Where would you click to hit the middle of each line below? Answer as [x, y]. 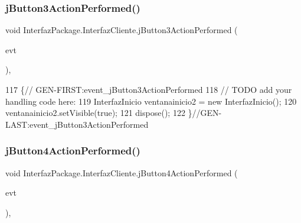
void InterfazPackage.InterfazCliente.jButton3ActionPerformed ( [122, 30]
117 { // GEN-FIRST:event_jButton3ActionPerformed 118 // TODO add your [149, 89]
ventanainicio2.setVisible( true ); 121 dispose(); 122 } [99, 113]
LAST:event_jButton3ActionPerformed [77, 124]
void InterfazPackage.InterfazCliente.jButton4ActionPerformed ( [122, 172]
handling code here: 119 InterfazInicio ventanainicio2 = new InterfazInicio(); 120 [151, 101]
